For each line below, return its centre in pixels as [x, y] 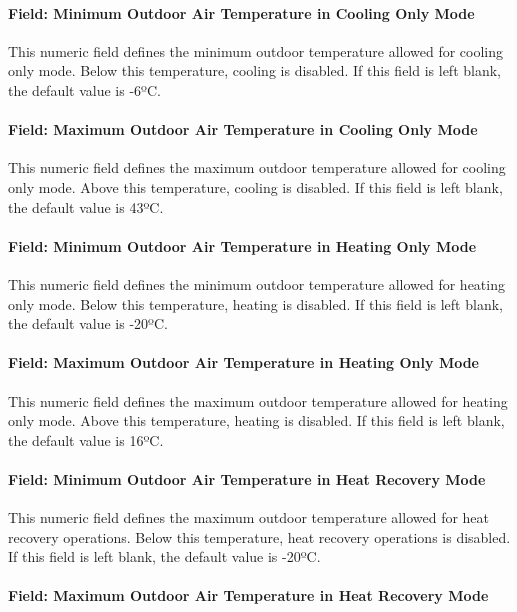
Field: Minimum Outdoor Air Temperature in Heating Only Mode [242, 245]
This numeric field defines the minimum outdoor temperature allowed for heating [256, 283]
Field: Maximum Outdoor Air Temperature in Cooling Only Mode [243, 129]
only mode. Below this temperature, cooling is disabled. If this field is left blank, [255, 70]
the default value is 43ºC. [86, 206]
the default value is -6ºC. [84, 89]
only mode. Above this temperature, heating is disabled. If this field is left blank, [256, 420]
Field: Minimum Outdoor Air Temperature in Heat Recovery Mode [247, 478]
